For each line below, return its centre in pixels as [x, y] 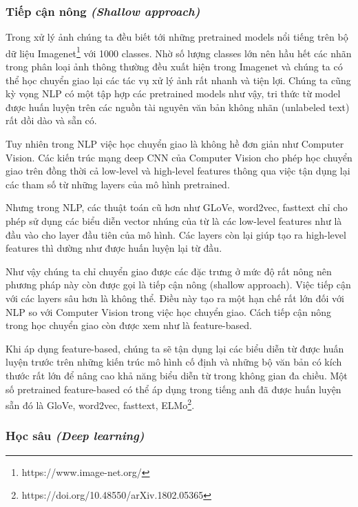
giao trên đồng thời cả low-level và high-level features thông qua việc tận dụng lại [178, 171]
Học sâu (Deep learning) [75, 436]
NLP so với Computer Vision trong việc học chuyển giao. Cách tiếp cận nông [169, 311]
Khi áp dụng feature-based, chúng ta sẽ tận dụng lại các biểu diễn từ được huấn [175, 348]
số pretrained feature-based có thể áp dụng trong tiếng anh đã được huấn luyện [173, 389]
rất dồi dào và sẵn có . [51, 120]
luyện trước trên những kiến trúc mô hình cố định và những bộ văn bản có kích [174, 362]
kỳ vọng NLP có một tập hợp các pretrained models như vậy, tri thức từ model [173, 93]
